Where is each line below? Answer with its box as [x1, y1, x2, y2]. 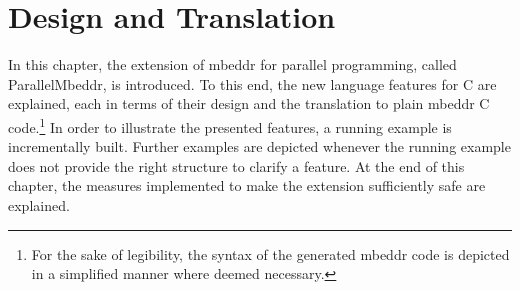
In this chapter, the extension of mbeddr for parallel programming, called [8, 54, 457, 75]
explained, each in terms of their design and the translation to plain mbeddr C [8, 93, 490, 114]
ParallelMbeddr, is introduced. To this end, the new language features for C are [8, 73, 497, 94]
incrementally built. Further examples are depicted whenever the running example [8, 136, 511, 157]
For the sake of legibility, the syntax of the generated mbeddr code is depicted [31, 243, 510, 264]
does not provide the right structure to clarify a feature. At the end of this [8, 155, 465, 176]
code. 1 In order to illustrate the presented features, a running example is [8, 113, 452, 137]
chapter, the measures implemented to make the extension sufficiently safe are [8, 175, 486, 196]
